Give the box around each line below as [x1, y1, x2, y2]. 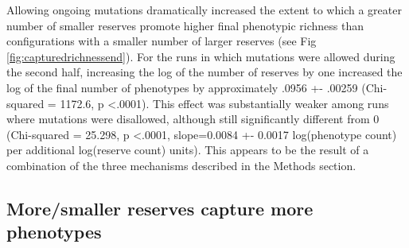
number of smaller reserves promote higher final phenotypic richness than [6, 17, 364, 33]
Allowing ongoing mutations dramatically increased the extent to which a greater [6, 2, 402, 17]
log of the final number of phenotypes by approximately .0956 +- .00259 [6, 79, 358, 95]
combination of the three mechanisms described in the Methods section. [6, 157, 356, 173]
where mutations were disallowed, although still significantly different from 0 [6, 110, 380, 127]
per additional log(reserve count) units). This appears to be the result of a [6, 141, 369, 158]
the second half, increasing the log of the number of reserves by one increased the [6, 64, 403, 80]
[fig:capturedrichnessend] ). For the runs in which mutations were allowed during [6, 48, 395, 64]
